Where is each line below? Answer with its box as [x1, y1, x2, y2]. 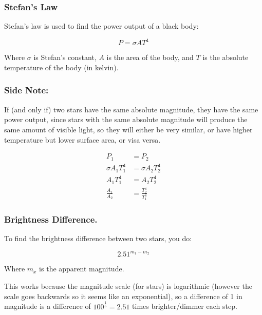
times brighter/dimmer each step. [132, 301, 237, 311]
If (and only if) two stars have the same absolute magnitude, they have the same [4, 104, 258, 114]
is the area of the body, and [106, 52, 194, 63]
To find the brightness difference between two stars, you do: [4, 233, 192, 244]
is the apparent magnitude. [39, 263, 124, 274]
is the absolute [202, 52, 249, 63]
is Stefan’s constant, [33, 52, 97, 63]
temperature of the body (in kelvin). [4, 62, 119, 72]
